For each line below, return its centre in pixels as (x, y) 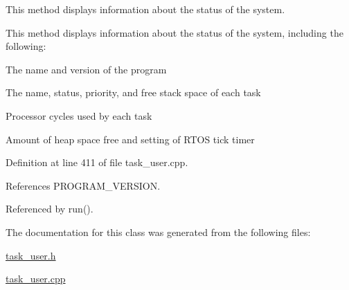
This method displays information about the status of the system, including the (174, 32)
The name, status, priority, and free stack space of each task (133, 92)
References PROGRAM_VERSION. (83, 185)
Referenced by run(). (50, 209)
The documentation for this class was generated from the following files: (158, 232)
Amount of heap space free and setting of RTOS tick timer (130, 139)
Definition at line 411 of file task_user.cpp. (97, 162)
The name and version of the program (86, 69)
